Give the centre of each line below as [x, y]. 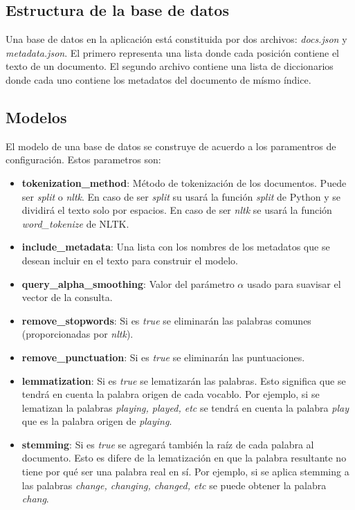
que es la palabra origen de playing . [97, 421]
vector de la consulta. [67, 297]
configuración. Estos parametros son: [83, 160]
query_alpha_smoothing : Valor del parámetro [128, 283]
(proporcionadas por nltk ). [78, 334]
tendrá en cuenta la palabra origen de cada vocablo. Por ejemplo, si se [171, 394]
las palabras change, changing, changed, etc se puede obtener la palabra [174, 485]
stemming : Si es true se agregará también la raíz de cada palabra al [168, 444]
